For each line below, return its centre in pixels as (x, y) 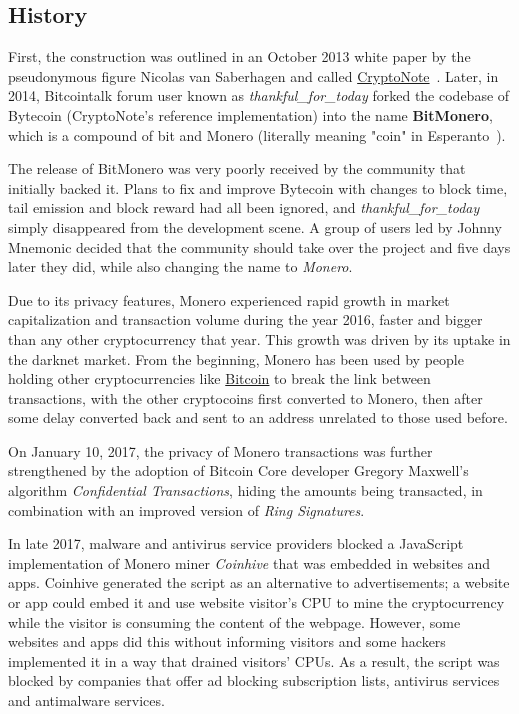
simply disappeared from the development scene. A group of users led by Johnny (255, 226)
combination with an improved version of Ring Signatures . (186, 509)
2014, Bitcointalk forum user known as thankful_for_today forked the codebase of (259, 95)
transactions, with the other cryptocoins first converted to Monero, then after (245, 397)
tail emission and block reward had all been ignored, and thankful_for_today (244, 207)
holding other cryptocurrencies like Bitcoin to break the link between (219, 378)
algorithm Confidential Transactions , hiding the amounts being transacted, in (245, 490)
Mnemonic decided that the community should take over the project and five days (259, 246)
